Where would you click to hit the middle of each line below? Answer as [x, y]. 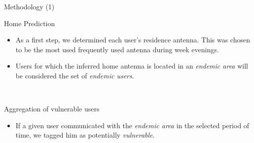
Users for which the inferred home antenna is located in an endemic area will [132, 66]
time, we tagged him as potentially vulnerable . [85, 135]
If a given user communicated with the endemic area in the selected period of [132, 125]
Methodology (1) [29, 6]
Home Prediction [30, 23]
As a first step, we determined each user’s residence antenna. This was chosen [133, 40]
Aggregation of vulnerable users [52, 109]
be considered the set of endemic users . [75, 75]
